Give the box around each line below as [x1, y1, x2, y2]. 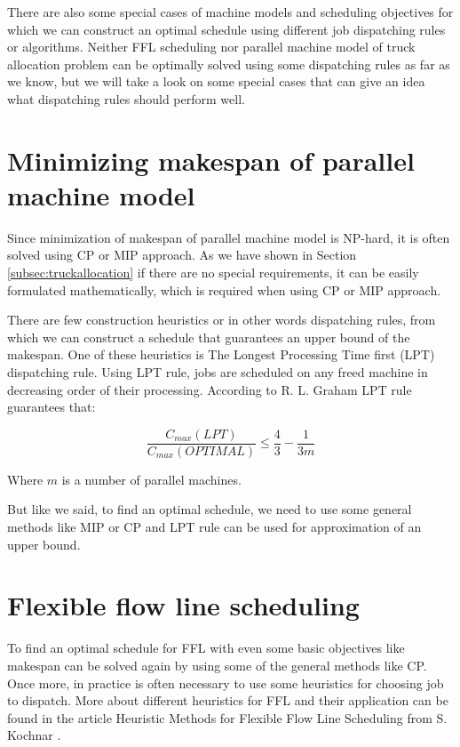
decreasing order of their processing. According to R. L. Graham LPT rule [7, 380, 412, 398]
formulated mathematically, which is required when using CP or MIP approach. [7, 280, 441, 299]
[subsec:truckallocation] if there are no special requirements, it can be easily [7, 263, 419, 282]
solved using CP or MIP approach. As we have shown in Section [7, 245, 357, 264]
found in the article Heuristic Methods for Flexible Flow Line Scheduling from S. [7, 708, 448, 727]
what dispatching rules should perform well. [7, 89, 245, 108]
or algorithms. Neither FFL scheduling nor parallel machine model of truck [7, 37, 416, 56]
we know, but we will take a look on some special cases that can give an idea [7, 72, 425, 91]
